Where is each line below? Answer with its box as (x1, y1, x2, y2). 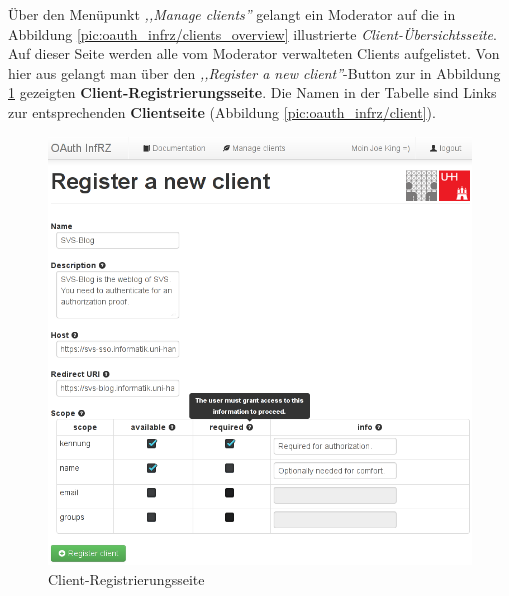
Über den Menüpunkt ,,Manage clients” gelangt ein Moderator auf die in (8, 4, 456, 24)
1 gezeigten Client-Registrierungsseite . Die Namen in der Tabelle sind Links (8, 82, 497, 103)
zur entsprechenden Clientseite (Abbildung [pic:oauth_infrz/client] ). (8, 101, 436, 122)
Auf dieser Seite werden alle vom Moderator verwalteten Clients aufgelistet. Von (8, 43, 500, 64)
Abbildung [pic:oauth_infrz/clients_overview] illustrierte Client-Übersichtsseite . (8, 23, 497, 44)
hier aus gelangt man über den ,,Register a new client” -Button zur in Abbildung (8, 62, 501, 83)
